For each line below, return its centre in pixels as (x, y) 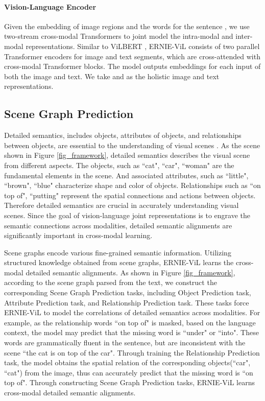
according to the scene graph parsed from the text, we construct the (111, 282)
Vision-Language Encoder (50, 6)
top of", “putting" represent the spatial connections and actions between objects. (130, 195)
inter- (244, 36)
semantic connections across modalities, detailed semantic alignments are (118, 225)
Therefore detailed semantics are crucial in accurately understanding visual (122, 205)
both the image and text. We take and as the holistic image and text (112, 76)
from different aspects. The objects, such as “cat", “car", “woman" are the (119, 165)
